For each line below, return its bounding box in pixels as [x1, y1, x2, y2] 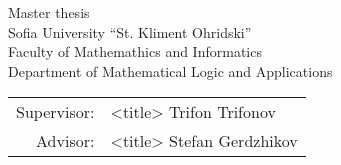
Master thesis [8, 2, 90, 22]
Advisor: [36, 129, 95, 153]
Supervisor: [16, 100, 95, 124]
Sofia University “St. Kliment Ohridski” [8, 21, 252, 42]
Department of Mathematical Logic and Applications [8, 60, 333, 81]
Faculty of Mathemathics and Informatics [8, 41, 262, 62]
